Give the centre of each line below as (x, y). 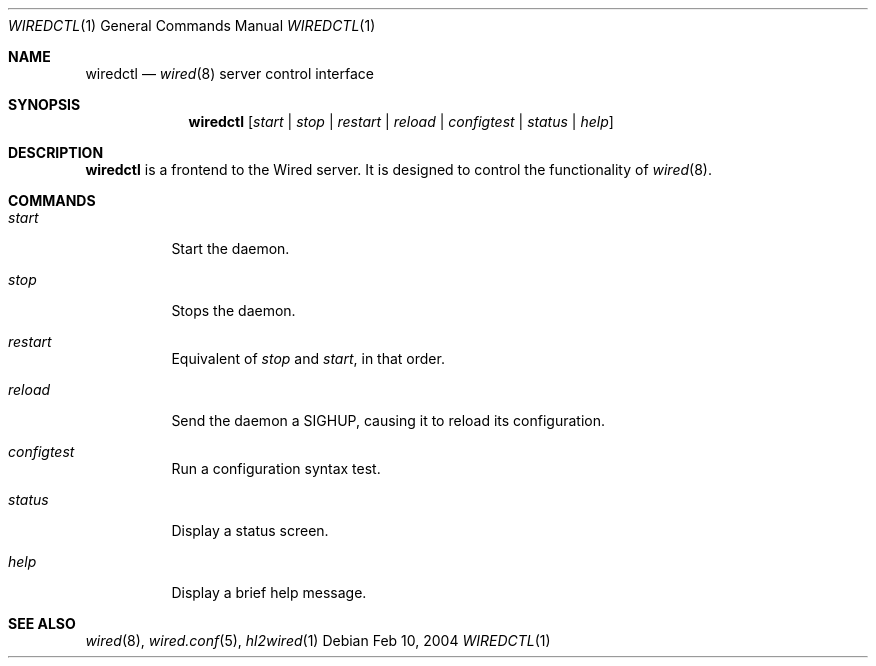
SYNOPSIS (44, 104)
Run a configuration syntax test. (276, 468)
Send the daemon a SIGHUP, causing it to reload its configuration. (388, 420)
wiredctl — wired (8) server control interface (229, 73)
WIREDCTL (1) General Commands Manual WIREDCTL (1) (192, 25)
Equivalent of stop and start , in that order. (308, 358)
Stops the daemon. (233, 310)
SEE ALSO (42, 623)
